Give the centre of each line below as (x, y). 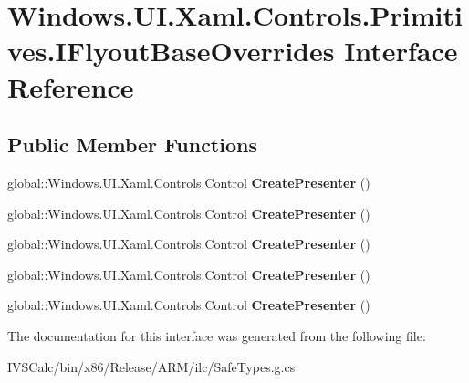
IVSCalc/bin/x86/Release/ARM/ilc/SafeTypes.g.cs (151, 366)
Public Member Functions (132, 145)
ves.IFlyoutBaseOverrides (171, 51)
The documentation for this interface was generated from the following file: (217, 335)
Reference (71, 86)
